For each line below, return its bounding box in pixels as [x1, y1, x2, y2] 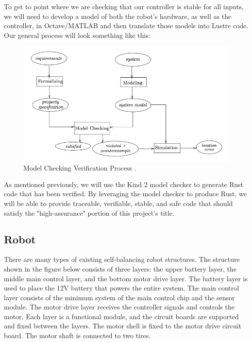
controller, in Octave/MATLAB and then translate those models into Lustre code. [4, 20, 249, 31]
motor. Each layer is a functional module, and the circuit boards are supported [4, 311, 239, 321]
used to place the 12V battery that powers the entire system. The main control [4, 283, 239, 293]
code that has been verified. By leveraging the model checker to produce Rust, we [4, 188, 247, 199]
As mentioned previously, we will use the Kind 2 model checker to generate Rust [4, 179, 243, 189]
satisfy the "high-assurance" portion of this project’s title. [4, 207, 174, 218]
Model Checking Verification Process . [23, 163, 136, 173]
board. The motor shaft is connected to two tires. [4, 330, 151, 341]
